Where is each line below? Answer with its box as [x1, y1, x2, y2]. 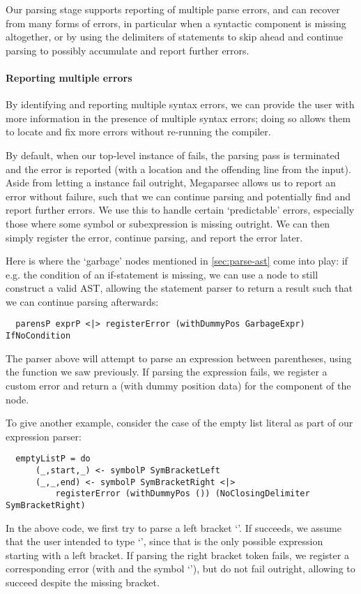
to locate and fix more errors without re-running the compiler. [6, 124, 271, 139]
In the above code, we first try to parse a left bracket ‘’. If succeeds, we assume [6, 520, 341, 535]
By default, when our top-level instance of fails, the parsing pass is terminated [6, 147, 340, 162]
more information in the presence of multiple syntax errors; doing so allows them [6, 110, 351, 125]
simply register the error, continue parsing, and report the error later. [6, 230, 303, 244]
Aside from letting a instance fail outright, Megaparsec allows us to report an [6, 175, 336, 190]
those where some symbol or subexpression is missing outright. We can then [6, 216, 330, 230]
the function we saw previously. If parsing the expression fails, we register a [6, 364, 328, 379]
